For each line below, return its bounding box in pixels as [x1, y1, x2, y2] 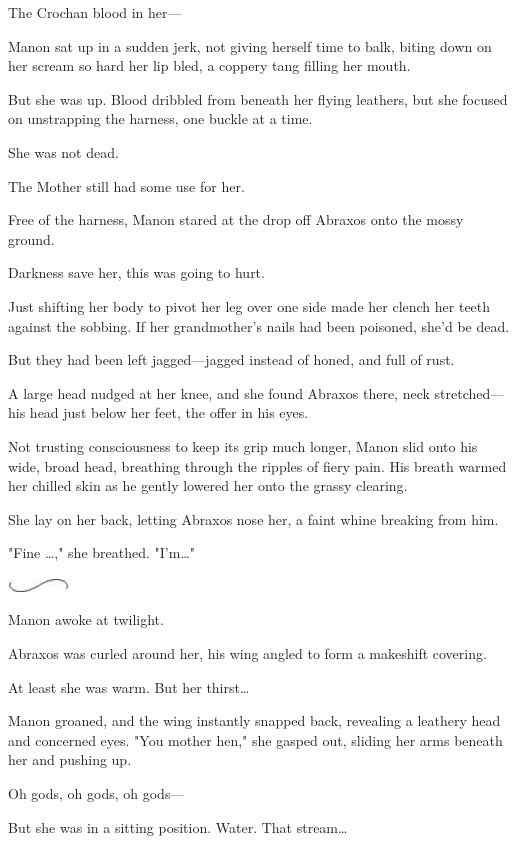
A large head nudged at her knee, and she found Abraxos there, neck [8, 382, 430, 403]
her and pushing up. [8, 749, 132, 770]
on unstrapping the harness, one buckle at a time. [8, 108, 313, 129]
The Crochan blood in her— [8, 2, 182, 22]
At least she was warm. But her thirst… [8, 676, 250, 697]
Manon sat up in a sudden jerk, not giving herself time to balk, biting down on [8, 35, 492, 56]
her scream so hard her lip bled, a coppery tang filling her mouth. [8, 55, 411, 76]
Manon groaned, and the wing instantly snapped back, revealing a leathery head [8, 710, 501, 731]
